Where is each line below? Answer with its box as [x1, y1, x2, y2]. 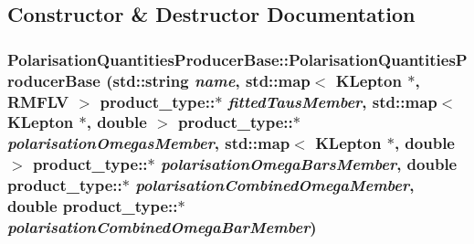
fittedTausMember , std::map [227, 90, 437, 112]
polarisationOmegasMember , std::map [7, 132, 290, 154]
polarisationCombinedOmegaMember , [135, 174, 415, 196]
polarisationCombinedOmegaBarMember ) [7, 216, 317, 239]
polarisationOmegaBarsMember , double [161, 153, 458, 175]
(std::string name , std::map [106, 69, 311, 91]
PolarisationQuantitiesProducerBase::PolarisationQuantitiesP [7, 48, 468, 70]
